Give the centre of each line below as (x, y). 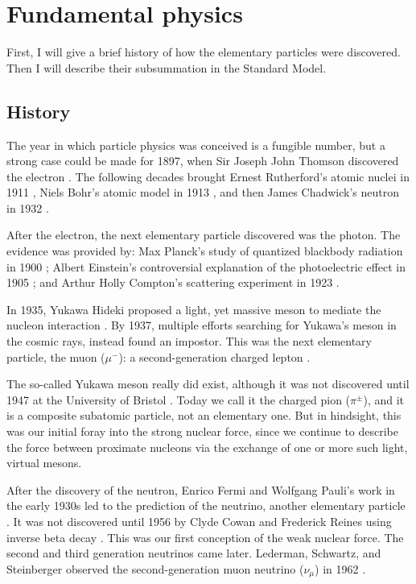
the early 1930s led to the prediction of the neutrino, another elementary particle (206, 505)
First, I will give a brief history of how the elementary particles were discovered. (204, 52)
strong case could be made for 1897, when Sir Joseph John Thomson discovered (203, 161)
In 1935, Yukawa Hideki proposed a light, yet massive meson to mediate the (194, 309)
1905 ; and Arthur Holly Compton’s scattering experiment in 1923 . (173, 282)
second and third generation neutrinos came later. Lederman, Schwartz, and (194, 553)
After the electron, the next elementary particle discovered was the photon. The (204, 235)
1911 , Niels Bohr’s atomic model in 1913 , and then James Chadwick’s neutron (203, 192)
